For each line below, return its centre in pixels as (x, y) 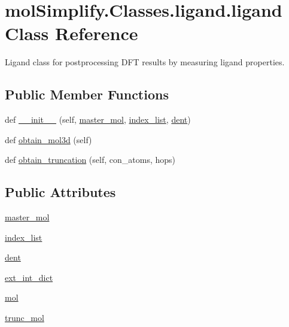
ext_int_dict (29, 277)
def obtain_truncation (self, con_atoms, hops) (90, 160)
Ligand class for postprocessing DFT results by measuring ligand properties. (145, 62)
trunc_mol (25, 318)
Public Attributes (60, 192)
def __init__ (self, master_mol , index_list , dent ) (98, 119)
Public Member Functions (87, 94)
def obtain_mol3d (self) (48, 139)
